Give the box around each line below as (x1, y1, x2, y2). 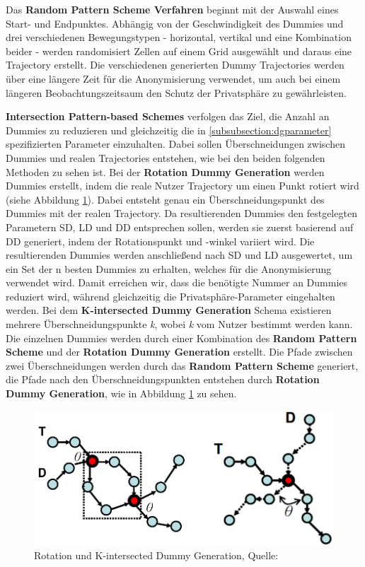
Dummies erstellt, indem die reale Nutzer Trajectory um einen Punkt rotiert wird (6, 178, 359, 193)
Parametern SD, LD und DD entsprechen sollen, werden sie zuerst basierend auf (6, 219, 354, 234)
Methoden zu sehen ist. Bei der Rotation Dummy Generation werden (6, 164, 325, 179)
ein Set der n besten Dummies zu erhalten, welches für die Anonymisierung (6, 261, 332, 276)
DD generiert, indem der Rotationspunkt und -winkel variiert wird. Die (6, 233, 315, 248)
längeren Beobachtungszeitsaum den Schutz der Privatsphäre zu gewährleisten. (6, 85, 347, 100)
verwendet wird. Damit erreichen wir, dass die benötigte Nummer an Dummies (6, 275, 348, 290)
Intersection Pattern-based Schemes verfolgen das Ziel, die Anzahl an (6, 109, 330, 124)
